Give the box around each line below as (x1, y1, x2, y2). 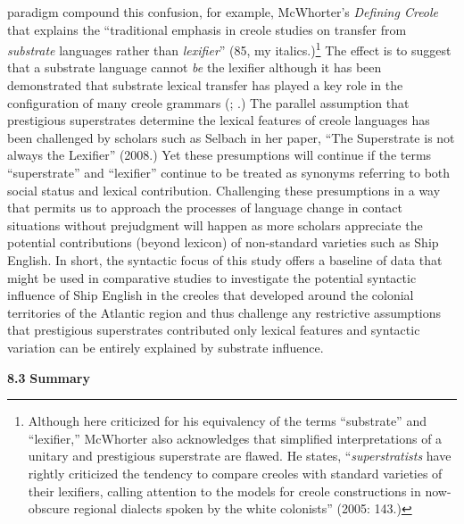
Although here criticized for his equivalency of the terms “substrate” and (28, 412, 427, 430)
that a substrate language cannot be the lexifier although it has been (7, 58, 382, 77)
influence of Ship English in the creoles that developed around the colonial (7, 286, 414, 304)
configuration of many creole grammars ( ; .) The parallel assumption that (7, 93, 410, 112)
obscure (28, 499, 70, 518)
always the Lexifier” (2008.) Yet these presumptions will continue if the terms (7, 146, 432, 164)
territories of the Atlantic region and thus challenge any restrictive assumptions (7, 303, 442, 321)
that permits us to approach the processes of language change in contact (7, 198, 403, 217)
